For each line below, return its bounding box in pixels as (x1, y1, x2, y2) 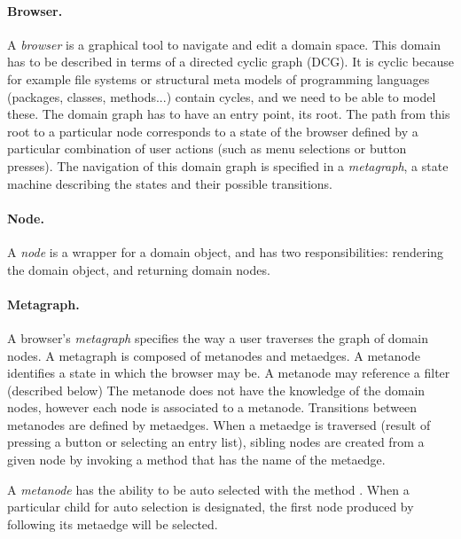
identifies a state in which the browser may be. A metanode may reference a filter (7, 363, 450, 382)
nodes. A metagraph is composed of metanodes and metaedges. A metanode (7, 346, 420, 364)
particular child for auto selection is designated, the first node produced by (7, 497, 414, 516)
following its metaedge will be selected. (7, 514, 218, 533)
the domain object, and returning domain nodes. (7, 260, 270, 278)
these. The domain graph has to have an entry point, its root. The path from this (7, 105, 450, 123)
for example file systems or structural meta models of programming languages (7, 69, 430, 88)
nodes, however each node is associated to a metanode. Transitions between (7, 398, 418, 417)
